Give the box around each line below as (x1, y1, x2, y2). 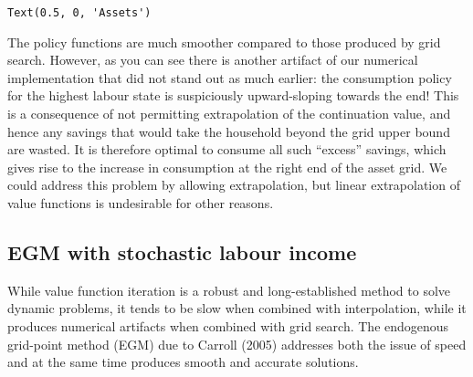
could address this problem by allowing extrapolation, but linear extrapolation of (7, 175, 460, 194)
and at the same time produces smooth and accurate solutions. (7, 352, 359, 372)
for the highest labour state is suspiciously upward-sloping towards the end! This (7, 86, 459, 105)
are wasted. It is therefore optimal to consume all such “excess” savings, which (7, 140, 447, 159)
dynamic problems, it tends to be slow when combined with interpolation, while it (7, 298, 467, 318)
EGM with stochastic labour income (7, 237, 357, 266)
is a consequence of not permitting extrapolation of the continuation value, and (7, 104, 451, 123)
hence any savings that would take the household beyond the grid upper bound (7, 121, 450, 141)
